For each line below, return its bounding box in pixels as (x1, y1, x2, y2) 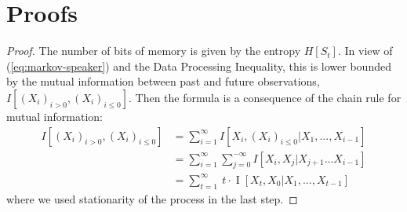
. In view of (337, 42, 393, 59)
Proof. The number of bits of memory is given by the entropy (6, 42, 301, 59)
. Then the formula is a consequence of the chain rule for (129, 89, 402, 105)
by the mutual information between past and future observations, (6, 73, 320, 90)
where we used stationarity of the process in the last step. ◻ (6, 190, 298, 207)
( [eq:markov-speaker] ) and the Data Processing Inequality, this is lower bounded (6, 57, 391, 74)
